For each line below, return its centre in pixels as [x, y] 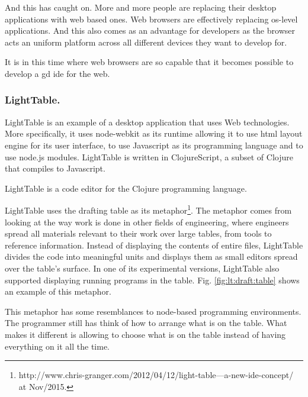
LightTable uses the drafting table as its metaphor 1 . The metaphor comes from [148, 209]
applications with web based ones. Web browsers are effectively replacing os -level [151, 19]
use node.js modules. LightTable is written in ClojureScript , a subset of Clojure [149, 156]
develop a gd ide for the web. [57, 73]
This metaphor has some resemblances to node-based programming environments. [153, 311]
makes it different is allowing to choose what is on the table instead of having [145, 334]
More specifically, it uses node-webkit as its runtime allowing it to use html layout [154, 133]
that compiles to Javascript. [55, 168]
